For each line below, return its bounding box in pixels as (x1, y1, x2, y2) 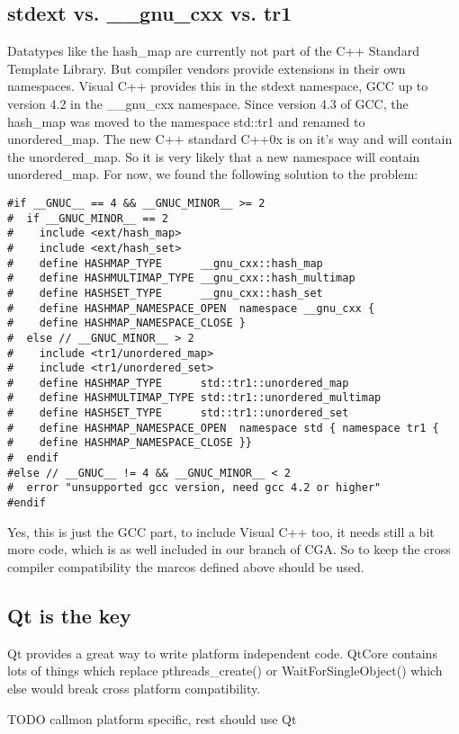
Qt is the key (7, 601, 131, 629)
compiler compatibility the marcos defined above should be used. (7, 557, 364, 576)
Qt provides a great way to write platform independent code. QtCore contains (7, 643, 437, 662)
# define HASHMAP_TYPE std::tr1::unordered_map (7, 376, 349, 389)
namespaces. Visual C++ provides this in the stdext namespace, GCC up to (7, 76, 428, 95)
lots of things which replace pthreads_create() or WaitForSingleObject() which (7, 661, 443, 680)
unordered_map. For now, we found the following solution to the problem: (7, 165, 418, 183)
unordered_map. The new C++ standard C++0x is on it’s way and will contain (7, 130, 453, 148)
